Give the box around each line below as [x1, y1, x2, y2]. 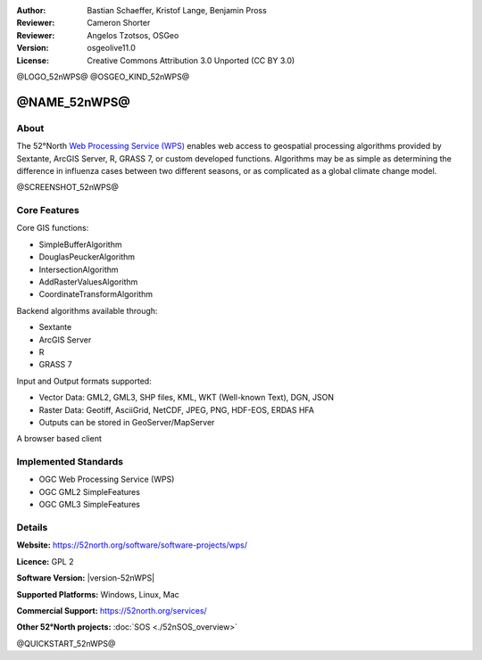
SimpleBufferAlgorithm [38, 239, 122, 250]
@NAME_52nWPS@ [16, 95, 131, 110]
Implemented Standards [16, 456, 124, 468]
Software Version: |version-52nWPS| [16, 573, 155, 583]
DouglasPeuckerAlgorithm [38, 252, 136, 262]
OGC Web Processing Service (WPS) [38, 474, 175, 485]
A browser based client [16, 433, 102, 444]
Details [16, 521, 48, 533]
